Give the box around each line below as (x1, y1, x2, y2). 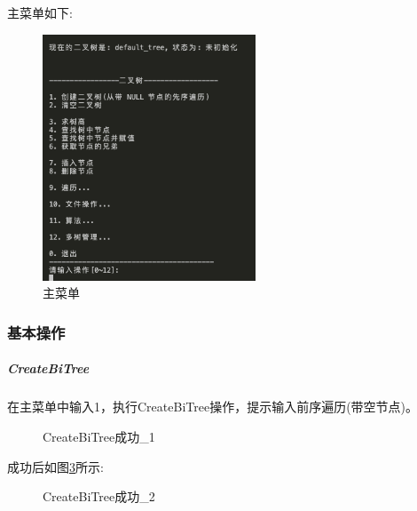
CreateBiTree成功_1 (43, 427, 155, 445)
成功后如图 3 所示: (7, 457, 104, 475)
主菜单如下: (7, 4, 73, 21)
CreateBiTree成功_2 (43, 487, 155, 506)
